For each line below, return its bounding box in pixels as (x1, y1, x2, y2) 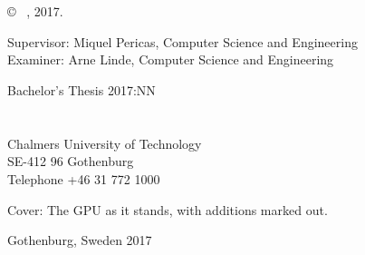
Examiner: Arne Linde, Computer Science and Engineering (7, 50, 334, 69)
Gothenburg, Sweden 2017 (7, 230, 152, 250)
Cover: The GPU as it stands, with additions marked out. (7, 200, 328, 219)
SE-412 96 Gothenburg (7, 152, 134, 171)
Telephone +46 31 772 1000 (7, 169, 160, 188)
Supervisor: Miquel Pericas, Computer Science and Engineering (7, 32, 358, 51)
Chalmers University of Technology (7, 133, 202, 152)
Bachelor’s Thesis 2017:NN (7, 80, 156, 99)
